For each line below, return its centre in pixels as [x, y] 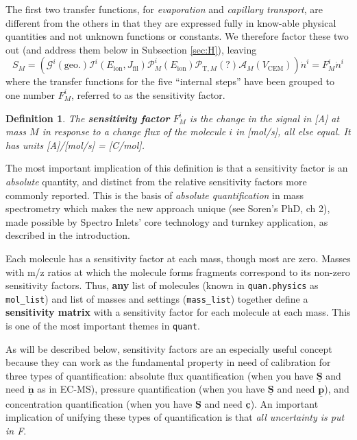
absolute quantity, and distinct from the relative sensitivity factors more [156, 181]
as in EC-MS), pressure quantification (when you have [151, 389]
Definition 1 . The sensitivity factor [88, 118]
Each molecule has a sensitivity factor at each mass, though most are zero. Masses [178, 258]
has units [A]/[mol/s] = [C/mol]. [75, 144]
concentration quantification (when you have [99, 403]
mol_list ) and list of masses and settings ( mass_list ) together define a [157, 298]
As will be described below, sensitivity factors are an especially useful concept [169, 348]
